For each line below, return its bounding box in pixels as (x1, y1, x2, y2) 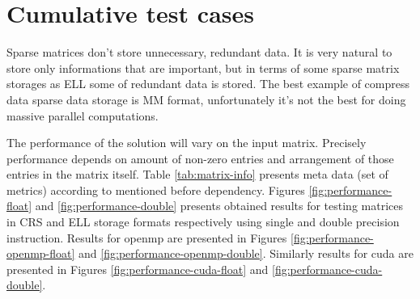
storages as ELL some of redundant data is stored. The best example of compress (6, 75, 410, 92)
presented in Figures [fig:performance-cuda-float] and (6, 260, 269, 277)
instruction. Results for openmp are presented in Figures (6, 229, 287, 246)
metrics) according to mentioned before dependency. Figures (6, 181, 305, 198)
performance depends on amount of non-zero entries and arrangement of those (6, 149, 394, 166)
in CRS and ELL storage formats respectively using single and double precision (6, 213, 400, 230)
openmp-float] (6, 245, 75, 262)
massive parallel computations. (6, 107, 159, 124)
